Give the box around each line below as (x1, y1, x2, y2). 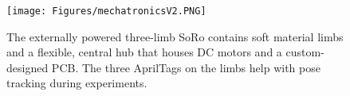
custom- (285, 44, 324, 60)
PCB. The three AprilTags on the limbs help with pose (51, 59, 321, 75)
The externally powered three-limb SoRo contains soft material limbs (6, 28, 344, 44)
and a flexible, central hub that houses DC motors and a (6, 44, 282, 60)
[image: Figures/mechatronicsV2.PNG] (6, 6, 206, 17)
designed (6, 59, 49, 75)
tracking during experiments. (6, 75, 147, 91)
